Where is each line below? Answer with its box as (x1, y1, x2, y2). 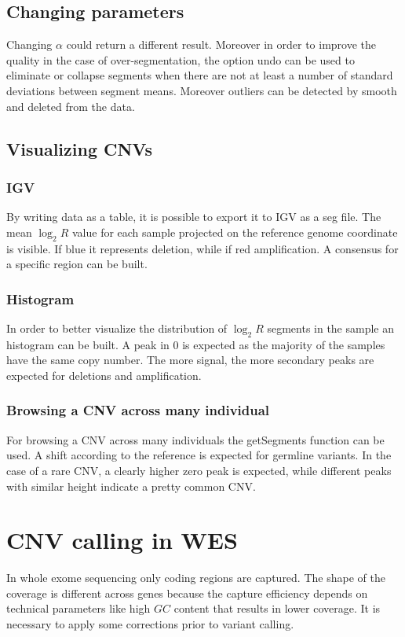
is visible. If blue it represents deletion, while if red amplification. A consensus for (6, 240, 399, 256)
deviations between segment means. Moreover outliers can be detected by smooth (6, 82, 397, 98)
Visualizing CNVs (6, 136, 153, 160)
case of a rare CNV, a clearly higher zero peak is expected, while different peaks (6, 462, 392, 478)
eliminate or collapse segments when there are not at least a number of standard (6, 67, 393, 83)
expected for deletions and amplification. (6, 366, 202, 383)
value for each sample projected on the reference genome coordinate (71, 223, 398, 240)
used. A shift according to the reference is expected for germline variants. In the (6, 447, 392, 463)
